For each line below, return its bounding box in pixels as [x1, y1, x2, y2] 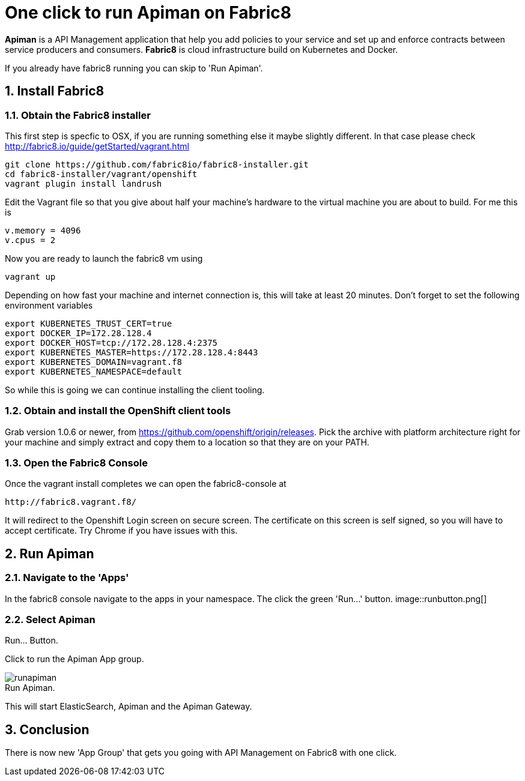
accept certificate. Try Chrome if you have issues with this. [5, 525, 238, 536]
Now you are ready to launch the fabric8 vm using [5, 253, 203, 264]
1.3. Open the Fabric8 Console [5, 457, 148, 469]
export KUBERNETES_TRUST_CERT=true [5, 318, 172, 328]
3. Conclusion [5, 722, 90, 737]
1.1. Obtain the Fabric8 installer [5, 109, 151, 121]
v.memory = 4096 [5, 225, 81, 235]
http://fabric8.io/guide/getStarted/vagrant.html [5, 140, 189, 151]
